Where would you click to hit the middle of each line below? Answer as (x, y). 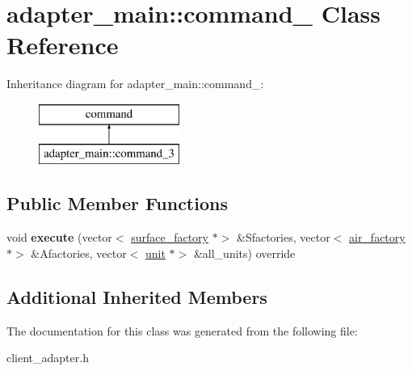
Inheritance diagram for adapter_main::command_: (135, 84)
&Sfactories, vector (283, 237)
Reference (63, 45)
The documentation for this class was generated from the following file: (182, 330)
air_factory (377, 237)
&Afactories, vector (79, 253)
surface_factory (170, 237)
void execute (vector (59, 237)
